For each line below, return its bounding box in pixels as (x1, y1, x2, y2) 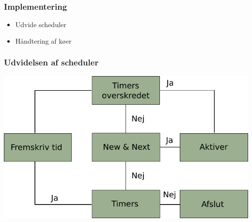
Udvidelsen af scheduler (4, 56, 99, 68)
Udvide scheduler (15, 19, 66, 30)
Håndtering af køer (15, 35, 72, 46)
